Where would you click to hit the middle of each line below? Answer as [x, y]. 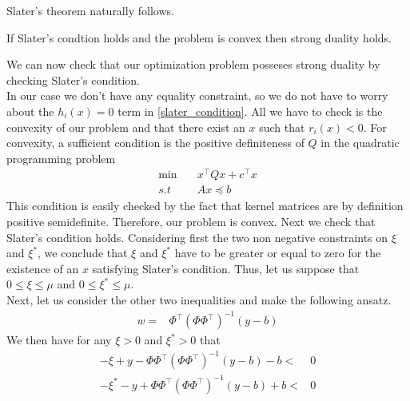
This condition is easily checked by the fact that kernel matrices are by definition [205, 206]
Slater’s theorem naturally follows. [90, 10]
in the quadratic [360, 143]
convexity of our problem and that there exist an [126, 127]
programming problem [61, 158]
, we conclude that [83, 253]
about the [30, 111]
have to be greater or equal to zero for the [278, 253]
